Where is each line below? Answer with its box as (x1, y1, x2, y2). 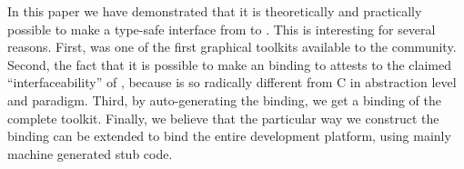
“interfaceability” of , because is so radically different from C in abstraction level (7, 73, 457, 92)
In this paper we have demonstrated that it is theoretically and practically (7, 2, 422, 20)
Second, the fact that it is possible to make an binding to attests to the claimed (7, 55, 452, 74)
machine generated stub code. (7, 144, 173, 163)
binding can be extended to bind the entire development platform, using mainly (7, 126, 451, 145)
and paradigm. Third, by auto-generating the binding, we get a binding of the (7, 90, 441, 109)
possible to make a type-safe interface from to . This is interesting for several (7, 19, 436, 38)
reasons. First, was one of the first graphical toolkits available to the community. (7, 37, 457, 56)
